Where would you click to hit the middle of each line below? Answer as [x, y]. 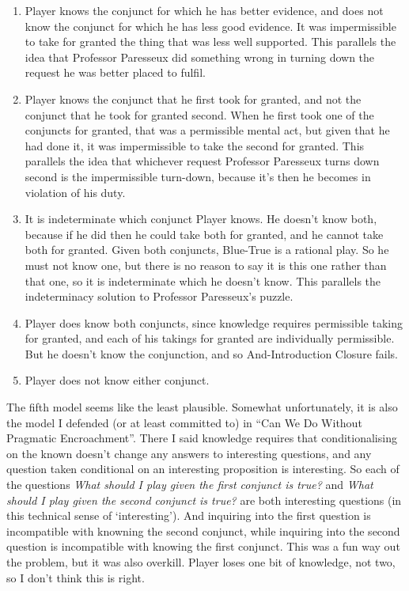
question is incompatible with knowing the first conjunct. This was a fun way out [203, 546]
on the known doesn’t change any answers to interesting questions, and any [189, 453]
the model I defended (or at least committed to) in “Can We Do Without [184, 422]
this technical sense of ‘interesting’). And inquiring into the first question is [189, 515]
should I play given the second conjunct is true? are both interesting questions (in [204, 500]
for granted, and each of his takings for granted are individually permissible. [210, 338]
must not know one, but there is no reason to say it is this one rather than [206, 265]
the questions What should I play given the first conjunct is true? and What [190, 485]
